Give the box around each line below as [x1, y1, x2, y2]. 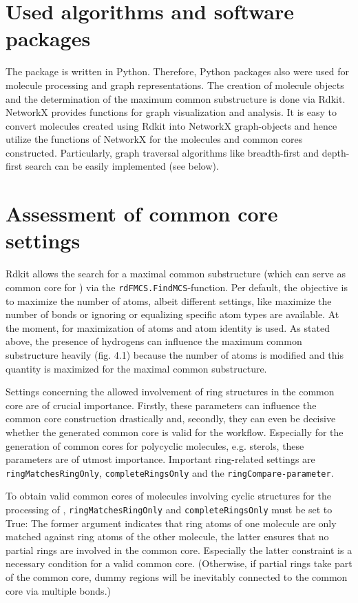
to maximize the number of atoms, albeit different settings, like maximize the [6, 293, 332, 308]
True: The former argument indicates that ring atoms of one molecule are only [6, 515, 337, 530]
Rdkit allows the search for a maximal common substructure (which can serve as [6, 266, 346, 281]
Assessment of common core [6, 199, 278, 228]
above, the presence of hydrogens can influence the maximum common [6, 334, 302, 348]
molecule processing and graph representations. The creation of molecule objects [6, 77, 344, 92]
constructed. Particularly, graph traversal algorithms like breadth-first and [6, 145, 319, 159]
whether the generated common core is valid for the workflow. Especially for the [6, 424, 344, 439]
